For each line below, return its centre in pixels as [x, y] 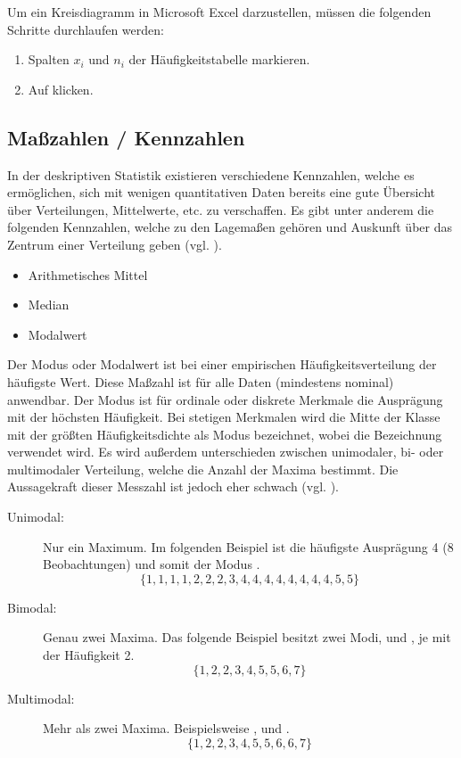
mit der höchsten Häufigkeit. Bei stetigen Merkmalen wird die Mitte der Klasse [224, 417]
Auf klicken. [61, 89]
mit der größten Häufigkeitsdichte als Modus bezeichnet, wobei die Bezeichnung [225, 434]
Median [49, 305]
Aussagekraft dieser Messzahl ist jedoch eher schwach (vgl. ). [173, 486]
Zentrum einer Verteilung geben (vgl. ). [115, 244]
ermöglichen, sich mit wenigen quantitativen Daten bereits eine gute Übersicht [222, 192]
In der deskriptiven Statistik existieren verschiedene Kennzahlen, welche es [211, 174]
